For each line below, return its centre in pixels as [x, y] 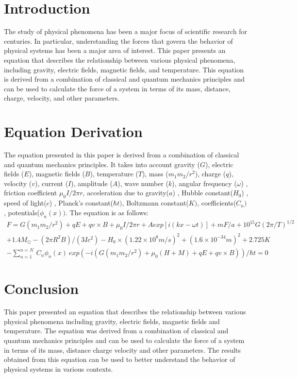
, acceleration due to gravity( [126, 193]
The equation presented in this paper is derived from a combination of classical [122, 154]
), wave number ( [143, 183]
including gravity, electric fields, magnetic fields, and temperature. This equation [124, 69]
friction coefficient [31, 193]
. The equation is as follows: [107, 212]
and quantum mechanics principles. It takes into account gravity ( [102, 164]
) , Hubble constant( [203, 193]
